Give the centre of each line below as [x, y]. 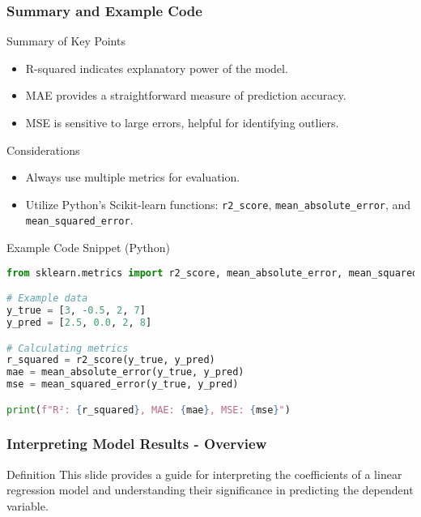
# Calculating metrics [68, 348]
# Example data [47, 299]
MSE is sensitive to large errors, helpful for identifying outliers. [182, 122]
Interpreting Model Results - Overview [137, 444]
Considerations [43, 150]
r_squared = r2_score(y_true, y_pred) [111, 360]
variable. [28, 505]
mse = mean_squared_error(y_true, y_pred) [123, 385]
